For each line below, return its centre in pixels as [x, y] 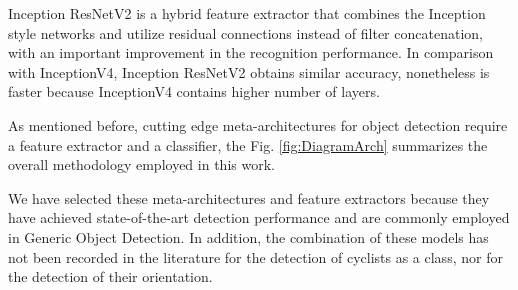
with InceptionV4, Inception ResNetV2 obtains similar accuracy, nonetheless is [249, 71]
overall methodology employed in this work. [141, 164]
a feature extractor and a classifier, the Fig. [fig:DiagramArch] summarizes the [248, 144]
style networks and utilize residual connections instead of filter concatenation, [245, 32]
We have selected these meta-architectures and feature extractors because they [249, 197]
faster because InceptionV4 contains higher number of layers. [194, 91]
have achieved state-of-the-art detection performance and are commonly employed [259, 217]
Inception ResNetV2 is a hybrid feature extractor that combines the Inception [247, 13]
